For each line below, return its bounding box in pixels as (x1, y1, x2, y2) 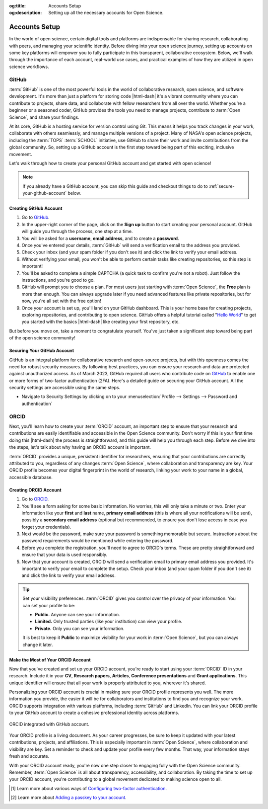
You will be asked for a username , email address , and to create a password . (21, 235, 179, 241)
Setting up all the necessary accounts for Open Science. (48, 10, 164, 16)
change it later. (22, 642, 53, 647)
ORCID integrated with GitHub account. (9, 721, 89, 727)
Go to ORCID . (21, 496, 49, 502)
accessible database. (9, 474, 53, 480)
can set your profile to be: (22, 602, 75, 608)
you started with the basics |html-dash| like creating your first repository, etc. (21, 319, 180, 325)
